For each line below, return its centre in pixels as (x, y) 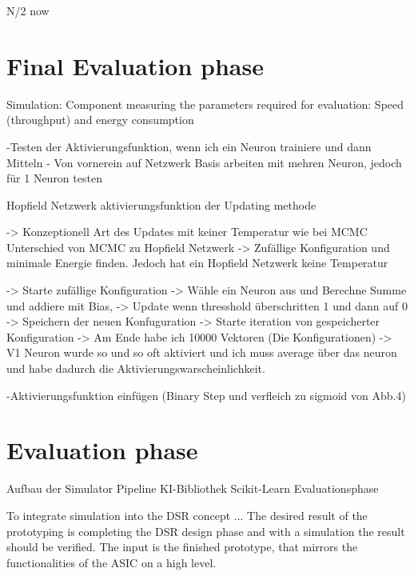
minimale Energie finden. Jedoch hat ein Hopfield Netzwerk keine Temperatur (197, 263)
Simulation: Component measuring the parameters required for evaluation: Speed (205, 104)
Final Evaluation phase (135, 65)
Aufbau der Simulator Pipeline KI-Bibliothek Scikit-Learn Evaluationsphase (193, 488)
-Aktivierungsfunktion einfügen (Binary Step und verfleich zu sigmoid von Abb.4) (206, 395)
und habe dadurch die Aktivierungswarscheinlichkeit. (136, 368)
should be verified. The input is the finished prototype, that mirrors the (182, 547)
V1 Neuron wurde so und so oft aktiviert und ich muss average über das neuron (202, 352)
